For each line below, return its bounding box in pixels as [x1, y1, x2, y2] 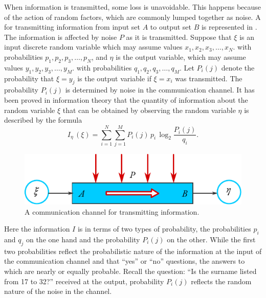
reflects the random [191, 276, 252, 286]
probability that [4, 73, 54, 83]
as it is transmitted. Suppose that [126, 31, 232, 42]
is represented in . [201, 21, 257, 32]
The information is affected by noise [4, 31, 117, 42]
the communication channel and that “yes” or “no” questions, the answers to [4, 256, 245, 266]
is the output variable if [77, 73, 151, 83]
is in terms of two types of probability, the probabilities [77, 223, 251, 234]
